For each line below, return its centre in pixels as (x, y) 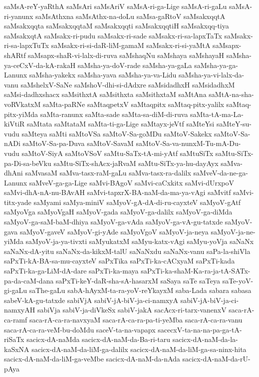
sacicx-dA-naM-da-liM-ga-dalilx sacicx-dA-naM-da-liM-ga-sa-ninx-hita (139, 349)
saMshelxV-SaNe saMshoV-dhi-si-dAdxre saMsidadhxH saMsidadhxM (128, 84)
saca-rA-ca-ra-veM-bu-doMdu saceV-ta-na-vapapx (80, 329)
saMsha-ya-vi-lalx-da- (212, 75)
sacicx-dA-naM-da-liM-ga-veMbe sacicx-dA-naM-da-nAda (92, 359)
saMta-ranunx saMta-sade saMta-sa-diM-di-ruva (114, 114)
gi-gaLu (16, 290)
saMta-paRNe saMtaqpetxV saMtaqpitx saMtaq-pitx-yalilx (133, 104)
